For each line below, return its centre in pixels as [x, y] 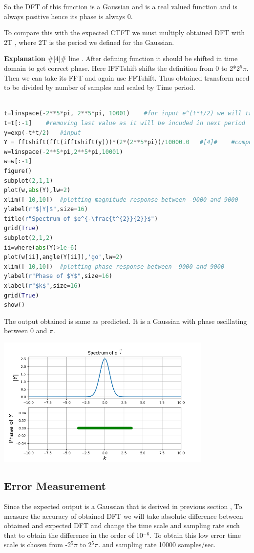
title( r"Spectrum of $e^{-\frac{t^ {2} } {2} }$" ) [81, 219]
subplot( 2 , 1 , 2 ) [29, 238]
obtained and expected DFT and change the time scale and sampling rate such [122, 525]
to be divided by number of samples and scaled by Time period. [100, 87]
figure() [18, 171]
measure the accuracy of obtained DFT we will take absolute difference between [124, 516]
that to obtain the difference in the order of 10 [74, 535]
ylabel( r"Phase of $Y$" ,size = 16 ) [58, 276]
